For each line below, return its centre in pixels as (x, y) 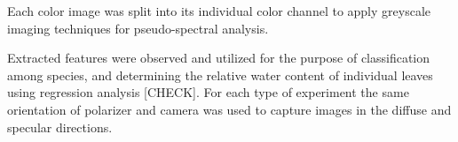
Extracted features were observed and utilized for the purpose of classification (219, 58)
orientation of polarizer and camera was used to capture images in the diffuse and (229, 109)
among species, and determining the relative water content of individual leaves (220, 75)
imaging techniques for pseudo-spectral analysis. (138, 28)
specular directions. (60, 127)
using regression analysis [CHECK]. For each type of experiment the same (208, 92)
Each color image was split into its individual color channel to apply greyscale (219, 11)
